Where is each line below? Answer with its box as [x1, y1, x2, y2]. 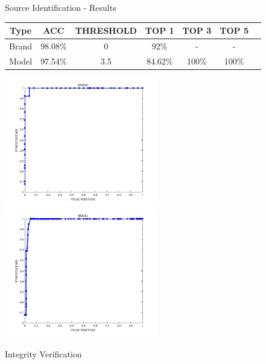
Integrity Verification [5, 348, 82, 360]
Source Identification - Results [5, 1, 116, 13]
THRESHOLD [75, 24, 137, 37]
